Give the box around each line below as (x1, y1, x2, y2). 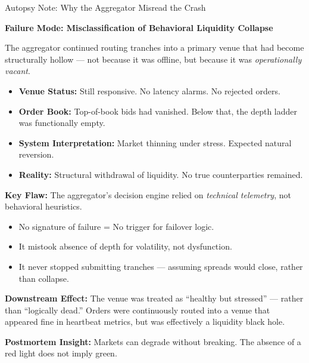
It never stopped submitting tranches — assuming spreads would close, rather (18, 260, 303, 272)
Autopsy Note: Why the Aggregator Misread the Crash (5, 1, 206, 13)
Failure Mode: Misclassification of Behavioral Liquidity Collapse (5, 21, 273, 33)
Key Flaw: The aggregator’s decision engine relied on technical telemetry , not (5, 188, 291, 201)
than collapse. (18, 272, 69, 284)
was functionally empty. (18, 116, 105, 129)
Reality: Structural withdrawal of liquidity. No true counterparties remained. (18, 168, 303, 180)
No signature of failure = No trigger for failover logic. (18, 220, 214, 232)
